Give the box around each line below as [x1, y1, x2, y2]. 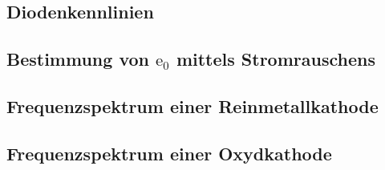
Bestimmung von [6, 47, 149, 71]
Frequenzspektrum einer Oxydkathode [6, 140, 332, 165]
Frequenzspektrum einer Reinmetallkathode [6, 93, 379, 118]
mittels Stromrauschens [176, 47, 375, 71]
